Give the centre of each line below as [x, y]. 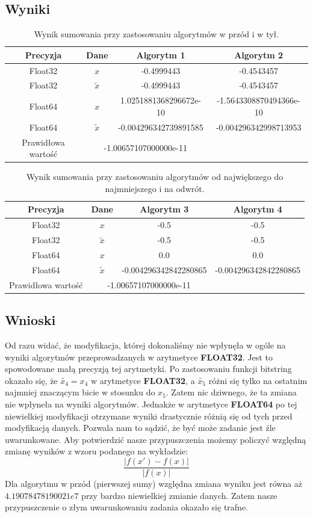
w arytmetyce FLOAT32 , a [143, 380]
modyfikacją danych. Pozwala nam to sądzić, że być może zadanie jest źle [140, 428]
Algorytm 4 [258, 209]
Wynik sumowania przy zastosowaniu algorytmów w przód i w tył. [156, 34]
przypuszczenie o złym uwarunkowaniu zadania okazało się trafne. [126, 507]
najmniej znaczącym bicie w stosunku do [80, 392]
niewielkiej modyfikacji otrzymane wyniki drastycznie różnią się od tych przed [149, 416]
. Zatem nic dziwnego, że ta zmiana [231, 392]
